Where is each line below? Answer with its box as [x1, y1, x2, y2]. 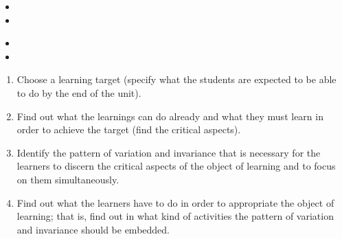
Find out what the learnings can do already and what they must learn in [16, 109, 323, 123]
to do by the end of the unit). [16, 85, 141, 100]
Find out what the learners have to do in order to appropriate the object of [16, 195, 334, 209]
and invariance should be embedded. [16, 222, 170, 236]
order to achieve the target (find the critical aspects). [16, 122, 241, 137]
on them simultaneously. [16, 172, 119, 186]
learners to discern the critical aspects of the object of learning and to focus [16, 159, 336, 173]
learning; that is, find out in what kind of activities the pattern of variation [16, 209, 334, 223]
